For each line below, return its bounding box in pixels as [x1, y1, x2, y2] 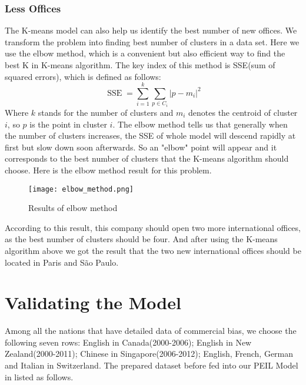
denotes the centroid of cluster [188, 106, 298, 118]
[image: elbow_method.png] [28, 185, 134, 193]
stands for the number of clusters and [38, 106, 174, 118]
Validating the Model [5, 290, 181, 314]
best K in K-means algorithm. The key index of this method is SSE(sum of [5, 59, 275, 71]
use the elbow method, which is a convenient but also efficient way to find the [5, 47, 285, 59]
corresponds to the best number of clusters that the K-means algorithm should [5, 152, 289, 165]
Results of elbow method [28, 202, 118, 214]
